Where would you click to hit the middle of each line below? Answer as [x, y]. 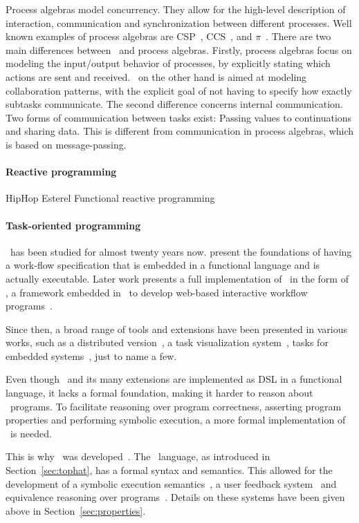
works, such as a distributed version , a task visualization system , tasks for [167, 342]
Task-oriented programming [73, 225]
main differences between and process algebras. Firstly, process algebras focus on [179, 49]
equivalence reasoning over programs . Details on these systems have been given [175, 497]
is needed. [31, 433]
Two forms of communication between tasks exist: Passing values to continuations [179, 117]
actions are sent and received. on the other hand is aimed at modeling [156, 76]
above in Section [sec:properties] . [76, 510]
